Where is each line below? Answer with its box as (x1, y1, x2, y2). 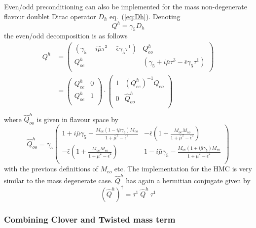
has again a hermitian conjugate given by (126, 175, 251, 185)
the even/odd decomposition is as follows (4, 31, 128, 41)
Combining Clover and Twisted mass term (4, 213, 176, 225)
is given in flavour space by (37, 114, 119, 124)
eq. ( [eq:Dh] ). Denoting (110, 11, 181, 21)
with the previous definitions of (4, 163, 98, 174)
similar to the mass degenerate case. (4, 175, 113, 185)
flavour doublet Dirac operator (4, 11, 96, 21)
